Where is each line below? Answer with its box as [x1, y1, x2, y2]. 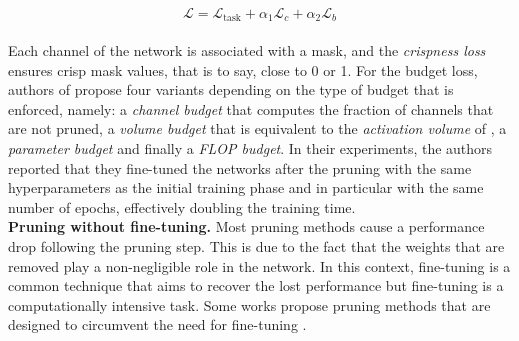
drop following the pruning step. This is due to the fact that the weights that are [8, 235, 505, 256]
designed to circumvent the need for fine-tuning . [8, 314, 307, 335]
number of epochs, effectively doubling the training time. [8, 196, 356, 217]
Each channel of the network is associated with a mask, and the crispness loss [8, 40, 486, 61]
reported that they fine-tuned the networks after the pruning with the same [8, 157, 472, 178]
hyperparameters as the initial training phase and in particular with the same [8, 177, 484, 198]
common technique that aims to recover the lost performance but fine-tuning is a [8, 275, 504, 296]
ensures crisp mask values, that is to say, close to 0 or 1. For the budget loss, [8, 59, 478, 80]
